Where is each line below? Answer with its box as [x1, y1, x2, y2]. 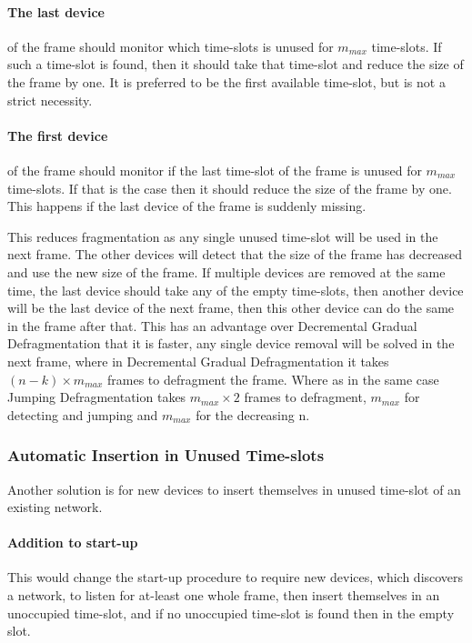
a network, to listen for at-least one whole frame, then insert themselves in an [7, 586, 440, 605]
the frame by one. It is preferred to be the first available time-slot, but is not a [7, 72, 446, 91]
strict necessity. [7, 90, 93, 109]
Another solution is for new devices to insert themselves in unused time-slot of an [7, 479, 461, 498]
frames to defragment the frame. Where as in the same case [107, 369, 439, 388]
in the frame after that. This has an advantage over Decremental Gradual [7, 316, 417, 335]
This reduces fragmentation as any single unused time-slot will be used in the [7, 226, 438, 246]
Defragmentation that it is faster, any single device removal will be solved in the [7, 334, 455, 353]
